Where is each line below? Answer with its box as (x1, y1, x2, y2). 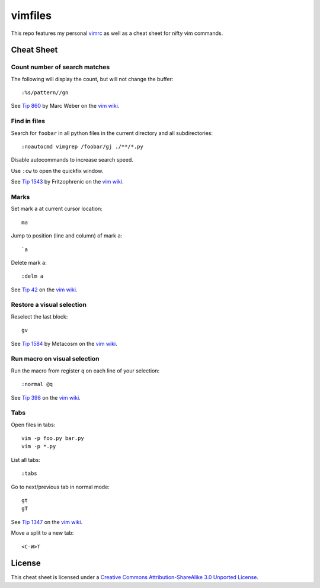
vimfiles (11, 9, 52, 22)
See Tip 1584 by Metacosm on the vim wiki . (11, 340, 118, 347)
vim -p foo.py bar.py (21, 435, 84, 442)
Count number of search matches (11, 63, 110, 71)
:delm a (21, 273, 44, 279)
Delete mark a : (11, 259, 47, 266)
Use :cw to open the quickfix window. (11, 167, 104, 174)
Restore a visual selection (11, 301, 87, 309)
